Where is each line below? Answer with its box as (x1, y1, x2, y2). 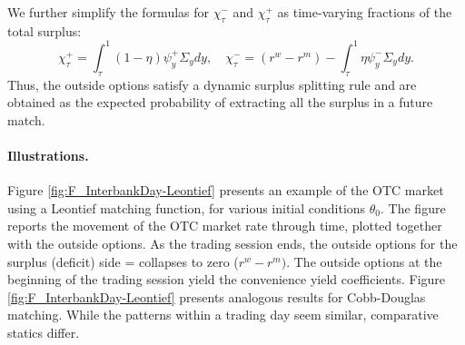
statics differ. (7, 323, 80, 342)
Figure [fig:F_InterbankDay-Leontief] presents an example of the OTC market (7, 181, 444, 200)
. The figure (381, 198, 446, 217)
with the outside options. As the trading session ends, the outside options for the (7, 234, 458, 253)
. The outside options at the (286, 251, 442, 271)
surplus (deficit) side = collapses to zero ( (7, 251, 239, 271)
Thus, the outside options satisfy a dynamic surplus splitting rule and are (7, 74, 417, 94)
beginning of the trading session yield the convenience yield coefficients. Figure (7, 270, 446, 289)
